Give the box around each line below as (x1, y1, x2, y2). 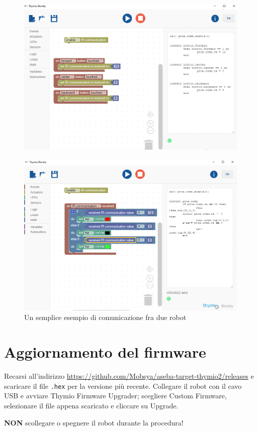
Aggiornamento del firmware (4, 342, 206, 362)
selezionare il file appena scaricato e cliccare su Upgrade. (4, 400, 179, 411)
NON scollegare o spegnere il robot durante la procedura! (4, 417, 184, 427)
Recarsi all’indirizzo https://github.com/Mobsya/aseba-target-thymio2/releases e (4, 371, 254, 381)
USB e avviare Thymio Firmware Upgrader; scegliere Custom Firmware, (4, 390, 227, 401)
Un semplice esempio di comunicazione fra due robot (24, 312, 187, 322)
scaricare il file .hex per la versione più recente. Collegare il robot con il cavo (4, 380, 242, 391)
